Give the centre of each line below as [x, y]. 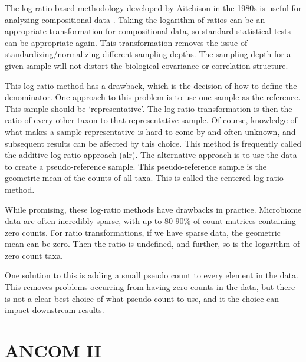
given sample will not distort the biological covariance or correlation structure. [147, 65]
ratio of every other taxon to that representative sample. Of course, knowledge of [151, 120]
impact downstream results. [55, 310]
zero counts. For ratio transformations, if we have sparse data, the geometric [143, 232]
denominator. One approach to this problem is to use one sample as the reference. [153, 97]
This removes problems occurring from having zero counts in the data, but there [150, 287]
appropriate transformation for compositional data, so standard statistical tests [148, 31]
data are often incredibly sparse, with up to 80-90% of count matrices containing [150, 221]
